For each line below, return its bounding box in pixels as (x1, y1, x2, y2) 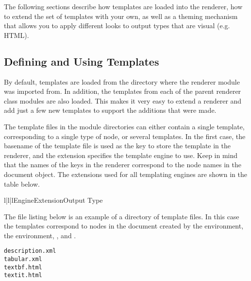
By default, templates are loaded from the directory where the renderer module (4, 76, 240, 87)
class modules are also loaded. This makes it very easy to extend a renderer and (4, 95, 242, 105)
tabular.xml (4, 256, 42, 263)
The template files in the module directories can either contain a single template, (4, 121, 245, 131)
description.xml (4, 247, 56, 255)
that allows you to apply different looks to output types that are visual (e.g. (4, 20, 230, 31)
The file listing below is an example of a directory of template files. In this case (4, 211, 239, 221)
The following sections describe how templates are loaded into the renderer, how (4, 1, 243, 11)
